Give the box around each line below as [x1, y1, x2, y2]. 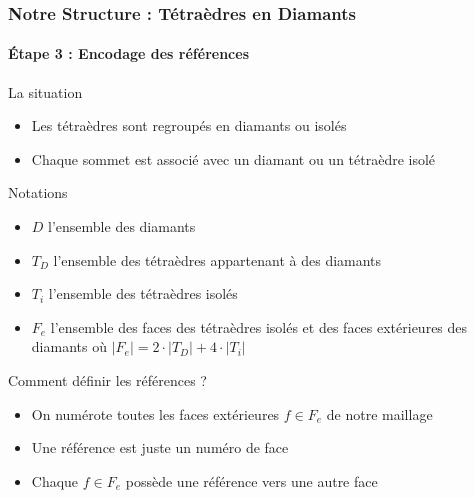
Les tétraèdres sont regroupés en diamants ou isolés [31, 115, 347, 136]
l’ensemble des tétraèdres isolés [48, 283, 238, 304]
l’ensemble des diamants [48, 216, 196, 237]
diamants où [31, 336, 107, 357]
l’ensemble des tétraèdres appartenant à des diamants [53, 249, 382, 270]
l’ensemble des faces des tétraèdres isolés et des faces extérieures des [50, 316, 468, 337]
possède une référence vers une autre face [125, 470, 378, 491]
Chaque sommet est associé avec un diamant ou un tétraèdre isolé [31, 148, 436, 169]
